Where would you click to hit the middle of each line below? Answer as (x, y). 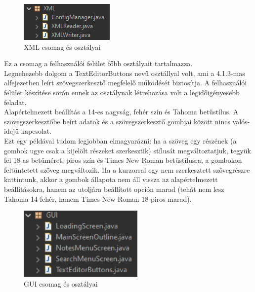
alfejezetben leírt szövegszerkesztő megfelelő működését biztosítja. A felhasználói (126, 83)
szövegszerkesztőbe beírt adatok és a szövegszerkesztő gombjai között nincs (117, 121)
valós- (241, 121)
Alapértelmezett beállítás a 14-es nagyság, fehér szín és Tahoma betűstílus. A (121, 112)
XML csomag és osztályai (62, 47)
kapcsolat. (36, 131)
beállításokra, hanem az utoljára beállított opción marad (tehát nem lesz (114, 189)
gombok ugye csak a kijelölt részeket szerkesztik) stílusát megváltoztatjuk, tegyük (127, 150)
